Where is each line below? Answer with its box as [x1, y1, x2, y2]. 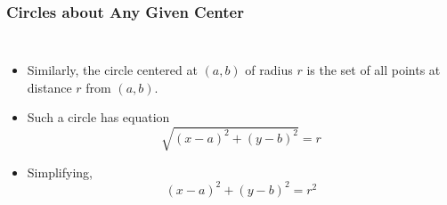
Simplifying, [27, 162, 93, 181]
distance [27, 78, 72, 96]
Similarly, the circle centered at [27, 61, 198, 79]
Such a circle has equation [27, 108, 170, 127]
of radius [245, 61, 293, 79]
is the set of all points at [306, 61, 441, 79]
